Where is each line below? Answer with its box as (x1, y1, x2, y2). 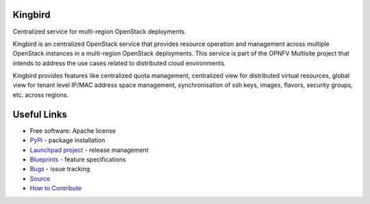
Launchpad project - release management (29, 146, 149, 154)
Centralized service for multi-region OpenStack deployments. (12, 27, 186, 36)
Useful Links (12, 108, 68, 120)
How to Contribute (29, 184, 82, 192)
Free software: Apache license (29, 127, 116, 135)
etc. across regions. (12, 90, 69, 99)
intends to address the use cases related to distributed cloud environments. (12, 59, 226, 67)
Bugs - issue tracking (29, 165, 90, 173)
